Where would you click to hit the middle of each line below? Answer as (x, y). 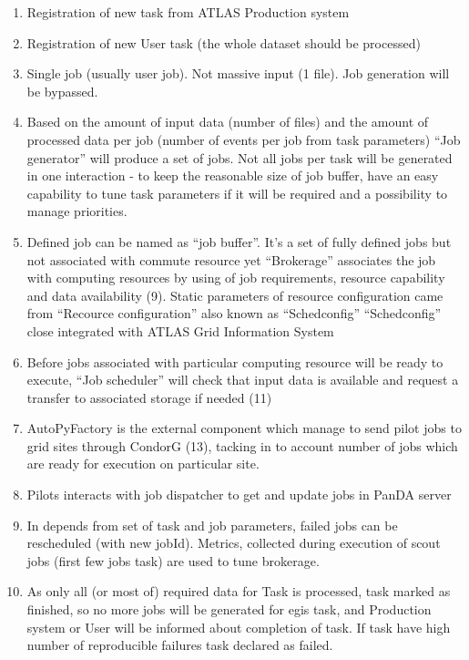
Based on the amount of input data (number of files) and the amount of (228, 122)
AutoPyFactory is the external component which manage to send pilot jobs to (244, 428)
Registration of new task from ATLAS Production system (188, 12)
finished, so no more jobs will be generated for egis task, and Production (229, 609)
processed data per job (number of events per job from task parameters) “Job (244, 139)
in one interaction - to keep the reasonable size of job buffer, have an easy (233, 175)
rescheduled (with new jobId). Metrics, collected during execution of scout (234, 543)
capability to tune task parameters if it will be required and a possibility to (237, 193)
